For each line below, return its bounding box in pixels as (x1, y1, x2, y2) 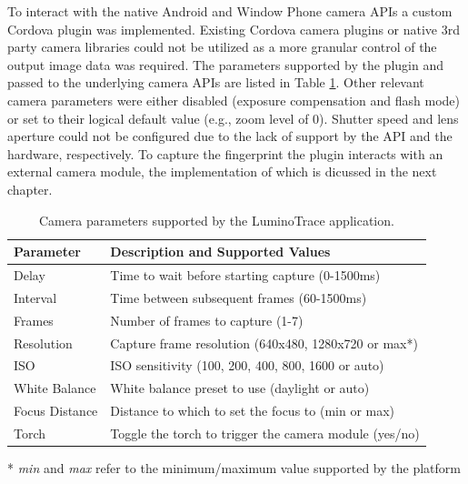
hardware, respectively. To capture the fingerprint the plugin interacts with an (7, 144, 443, 163)
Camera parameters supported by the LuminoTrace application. (38, 210, 394, 229)
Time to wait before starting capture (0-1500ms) (110, 265, 381, 284)
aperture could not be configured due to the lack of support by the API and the (7, 126, 453, 146)
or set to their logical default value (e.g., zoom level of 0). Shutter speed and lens (7, 108, 459, 127)
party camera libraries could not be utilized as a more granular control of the (7, 37, 437, 56)
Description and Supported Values (110, 242, 331, 261)
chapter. (7, 179, 53, 198)
